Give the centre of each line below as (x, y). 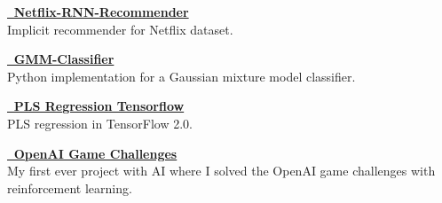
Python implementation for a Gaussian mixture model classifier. (182, 76)
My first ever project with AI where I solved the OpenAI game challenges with (221, 171)
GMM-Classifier (64, 59)
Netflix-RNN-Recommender (101, 12)
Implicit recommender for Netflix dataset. (120, 29)
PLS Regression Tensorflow (99, 106)
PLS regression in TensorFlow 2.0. (100, 123)
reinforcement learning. (70, 187)
